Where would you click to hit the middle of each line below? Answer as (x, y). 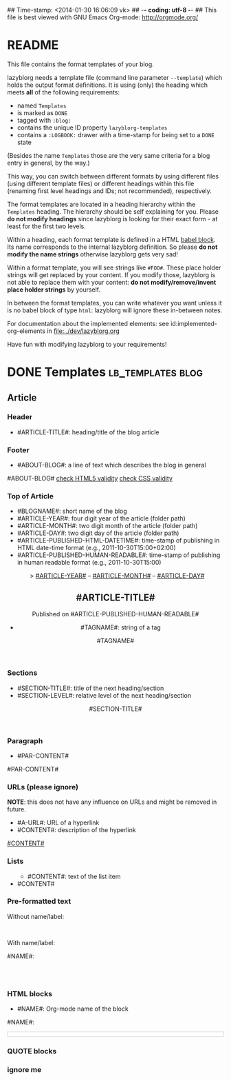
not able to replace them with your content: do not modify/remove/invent (112, 282)
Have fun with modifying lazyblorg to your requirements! (87, 344)
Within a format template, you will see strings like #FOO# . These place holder (114, 267)
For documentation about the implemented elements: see (88, 323)
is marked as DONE (42, 112)
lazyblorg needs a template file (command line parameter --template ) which (115, 77)
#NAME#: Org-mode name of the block (73, 1009)
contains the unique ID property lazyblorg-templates (92, 128)
